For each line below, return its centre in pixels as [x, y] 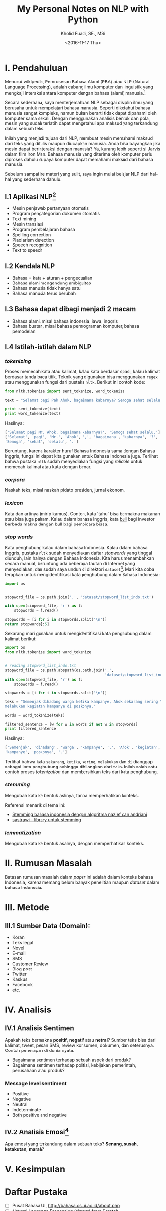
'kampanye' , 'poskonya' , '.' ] [36, 752]
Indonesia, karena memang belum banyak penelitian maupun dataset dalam [82, 882]
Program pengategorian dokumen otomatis [56, 214]
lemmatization [23, 832]
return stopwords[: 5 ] [27, 624]
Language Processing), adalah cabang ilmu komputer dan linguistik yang [79, 87]
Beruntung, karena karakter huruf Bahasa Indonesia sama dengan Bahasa [80, 451]
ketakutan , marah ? [25, 1149]
